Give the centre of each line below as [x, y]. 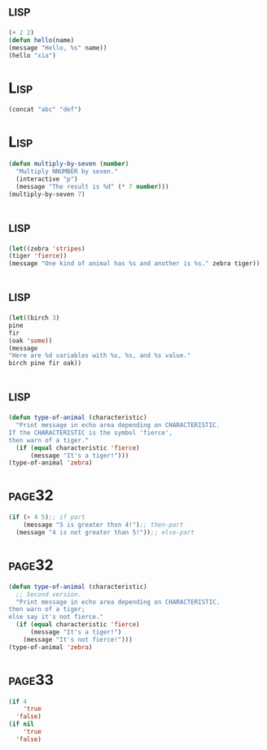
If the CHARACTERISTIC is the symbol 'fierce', [91, 433]
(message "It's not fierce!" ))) [78, 639]
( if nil [22, 724]
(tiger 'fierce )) [38, 256]
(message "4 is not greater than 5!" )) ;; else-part [105, 532]
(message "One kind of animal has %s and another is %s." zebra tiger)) [134, 264]
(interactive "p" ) [47, 179]
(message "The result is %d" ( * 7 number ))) [92, 186]
